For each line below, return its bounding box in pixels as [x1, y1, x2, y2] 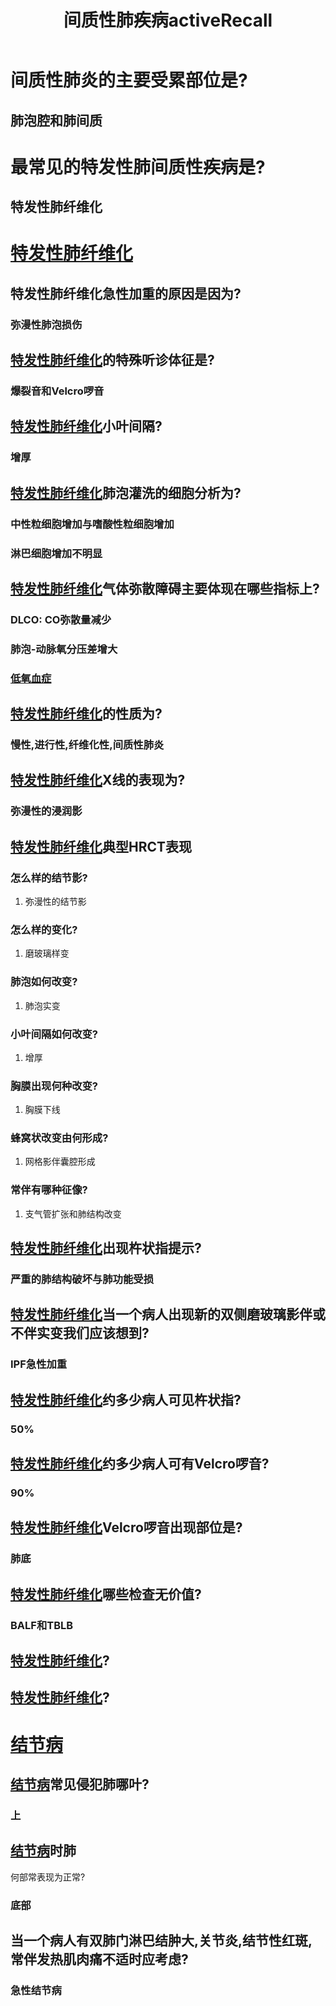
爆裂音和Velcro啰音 [10, 384, 105, 398]
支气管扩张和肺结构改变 [24, 1207, 122, 1220]
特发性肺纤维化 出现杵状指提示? [10, 1240, 202, 1257]
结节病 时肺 [10, 1842, 77, 1860]
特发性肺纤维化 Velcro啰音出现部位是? [10, 1519, 243, 1536]
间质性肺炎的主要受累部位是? [10, 69, 248, 92]
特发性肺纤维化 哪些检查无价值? [10, 1586, 202, 1603]
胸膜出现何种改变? [10, 1079, 99, 1093]
